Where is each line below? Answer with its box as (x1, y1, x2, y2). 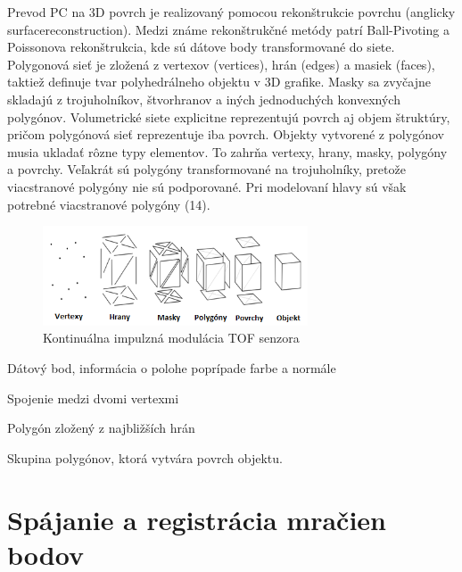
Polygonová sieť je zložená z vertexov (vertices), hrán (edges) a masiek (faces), (7, 54, 435, 73)
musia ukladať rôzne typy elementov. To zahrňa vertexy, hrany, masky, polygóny (7, 142, 448, 161)
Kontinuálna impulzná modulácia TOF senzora (43, 328, 300, 347)
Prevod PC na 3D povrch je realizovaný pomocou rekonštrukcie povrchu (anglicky (7, 3, 456, 21)
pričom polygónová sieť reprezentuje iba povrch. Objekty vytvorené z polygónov (7, 125, 444, 144)
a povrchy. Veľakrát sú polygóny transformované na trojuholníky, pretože (7, 160, 406, 178)
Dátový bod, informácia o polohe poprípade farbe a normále (7, 359, 336, 377)
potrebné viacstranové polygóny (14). (7, 195, 210, 213)
